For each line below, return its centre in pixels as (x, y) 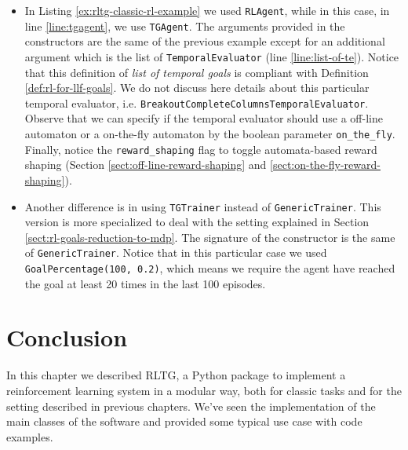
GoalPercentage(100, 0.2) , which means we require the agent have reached (210, 268)
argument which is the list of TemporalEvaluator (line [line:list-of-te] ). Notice (212, 56)
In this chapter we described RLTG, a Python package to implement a (176, 375)
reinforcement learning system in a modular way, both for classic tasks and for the (204, 390)
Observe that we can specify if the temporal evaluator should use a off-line (204, 118)
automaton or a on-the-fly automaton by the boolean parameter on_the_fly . (210, 134)
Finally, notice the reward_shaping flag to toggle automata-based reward (201, 149)
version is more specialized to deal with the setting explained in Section (197, 222)
